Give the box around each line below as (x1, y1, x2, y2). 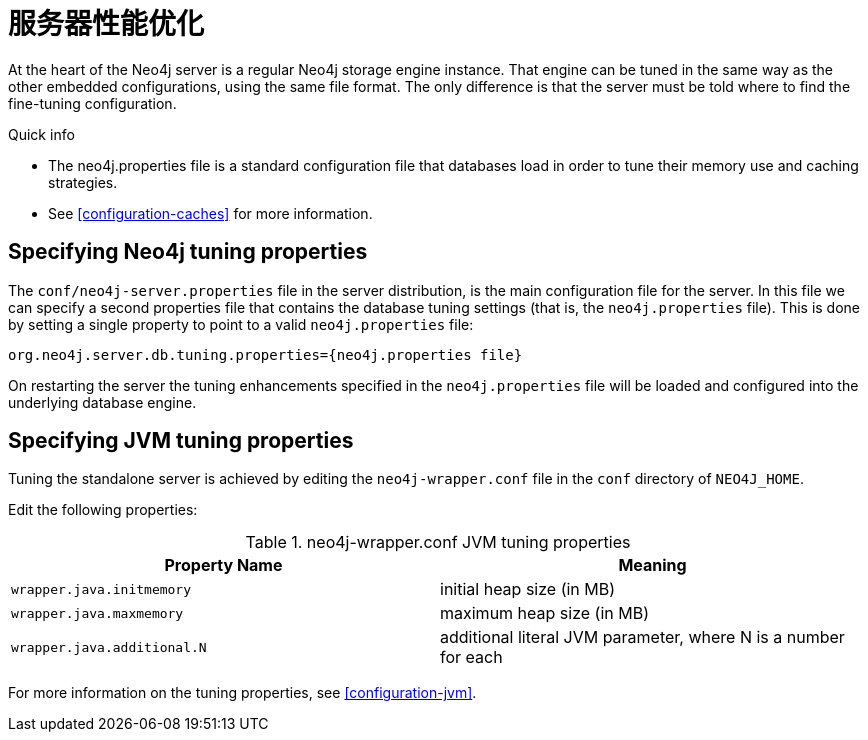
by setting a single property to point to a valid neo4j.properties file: (8, 315, 474, 333)
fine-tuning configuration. (8, 94, 177, 112)
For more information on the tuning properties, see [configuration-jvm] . (8, 684, 477, 702)
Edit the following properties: (8, 501, 198, 519)
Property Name (164, 555, 283, 576)
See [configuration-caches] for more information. (48, 204, 373, 222)
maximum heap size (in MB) (440, 603, 649, 624)
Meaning (618, 555, 687, 576)
